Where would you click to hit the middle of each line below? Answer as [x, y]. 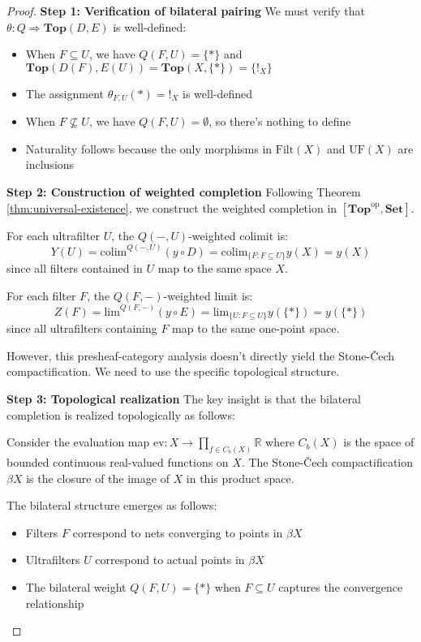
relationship [55, 603]
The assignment [64, 93]
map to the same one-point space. [256, 328]
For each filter [41, 295]
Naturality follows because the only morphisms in [149, 148]
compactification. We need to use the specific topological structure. [173, 371]
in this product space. [240, 478]
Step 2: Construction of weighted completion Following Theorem [184, 192]
